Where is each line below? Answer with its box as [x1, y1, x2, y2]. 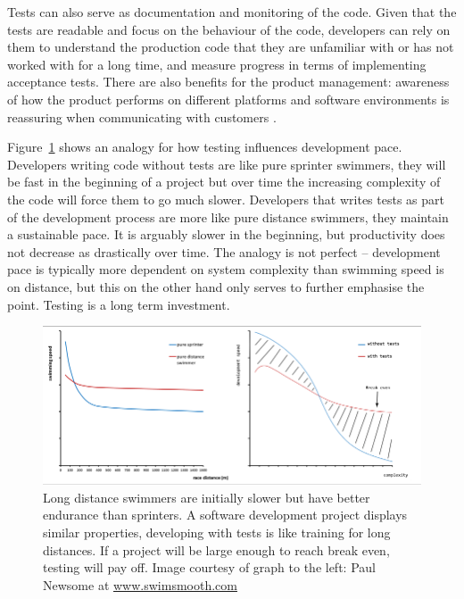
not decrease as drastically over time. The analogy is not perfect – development [7, 242, 441, 261]
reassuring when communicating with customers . [7, 107, 277, 126]
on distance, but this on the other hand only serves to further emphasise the [7, 277, 425, 295]
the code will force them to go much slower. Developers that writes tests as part [7, 189, 444, 208]
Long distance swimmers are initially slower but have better [43, 487, 370, 506]
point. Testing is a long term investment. [7, 295, 230, 313]
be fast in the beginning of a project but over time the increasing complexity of [7, 172, 441, 191]
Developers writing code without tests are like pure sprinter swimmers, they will [7, 154, 446, 173]
